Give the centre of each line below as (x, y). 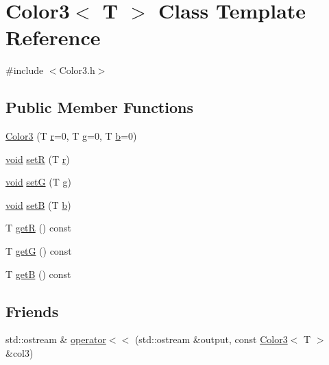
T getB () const (38, 274)
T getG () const (39, 251)
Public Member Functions (99, 107)
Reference (53, 37)
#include (25, 70)
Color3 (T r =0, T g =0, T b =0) (71, 136)
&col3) (20, 353)
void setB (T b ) (38, 204)
